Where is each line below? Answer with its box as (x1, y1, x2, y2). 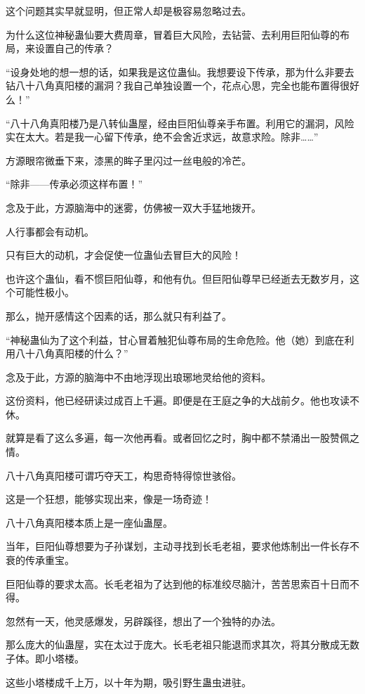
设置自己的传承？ (34, 41, 114, 56)
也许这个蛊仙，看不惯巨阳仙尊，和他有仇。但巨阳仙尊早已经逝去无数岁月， (6, 271, 350, 285)
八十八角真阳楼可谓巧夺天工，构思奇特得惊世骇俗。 (6, 468, 241, 482)
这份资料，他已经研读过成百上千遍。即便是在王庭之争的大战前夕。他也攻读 (6, 393, 350, 408)
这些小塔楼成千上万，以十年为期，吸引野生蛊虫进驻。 (6, 674, 251, 689)
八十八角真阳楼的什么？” (15, 346, 128, 361)
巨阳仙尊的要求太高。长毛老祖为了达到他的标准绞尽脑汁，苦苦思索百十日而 (6, 576, 350, 591)
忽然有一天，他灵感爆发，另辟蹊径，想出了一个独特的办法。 (6, 613, 281, 628)
